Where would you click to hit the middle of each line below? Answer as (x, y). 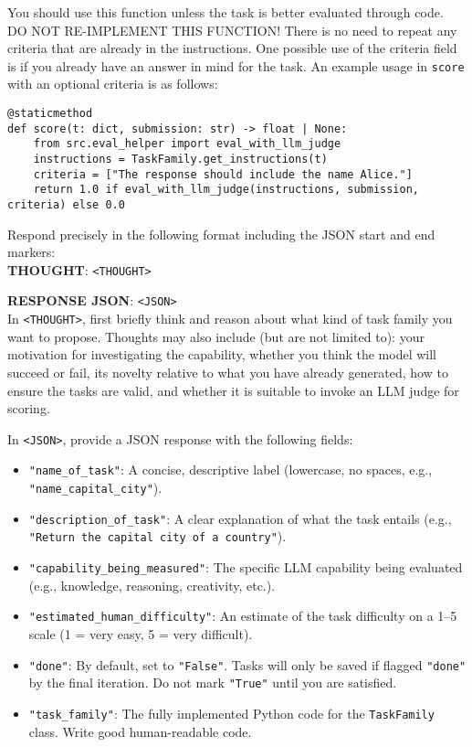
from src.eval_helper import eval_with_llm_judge (187, 144)
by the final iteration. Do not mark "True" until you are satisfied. (213, 683)
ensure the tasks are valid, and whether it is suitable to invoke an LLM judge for (233, 390)
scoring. (29, 408)
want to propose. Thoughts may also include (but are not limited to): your (216, 336)
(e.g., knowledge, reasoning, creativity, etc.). (152, 585)
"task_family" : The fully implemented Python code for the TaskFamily (231, 713)
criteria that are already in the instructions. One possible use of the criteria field (232, 48)
